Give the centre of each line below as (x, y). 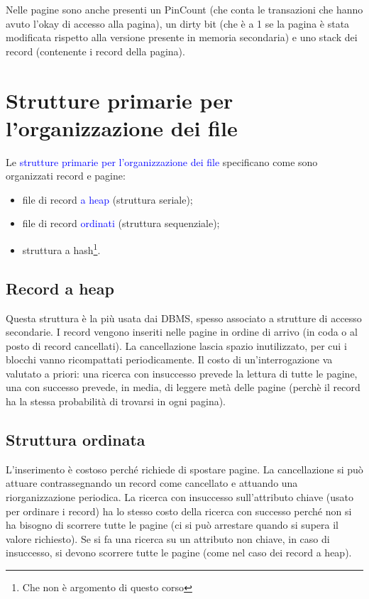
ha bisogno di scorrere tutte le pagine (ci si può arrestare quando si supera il (172, 525)
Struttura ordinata (76, 440)
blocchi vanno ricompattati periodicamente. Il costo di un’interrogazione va (169, 359)
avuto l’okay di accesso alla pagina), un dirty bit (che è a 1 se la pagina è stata (178, 23)
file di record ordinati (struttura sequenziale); (121, 223)
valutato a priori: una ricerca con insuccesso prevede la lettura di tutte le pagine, (182, 373)
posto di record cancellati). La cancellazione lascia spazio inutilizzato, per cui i (176, 345)
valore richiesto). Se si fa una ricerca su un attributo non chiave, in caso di (168, 538)
